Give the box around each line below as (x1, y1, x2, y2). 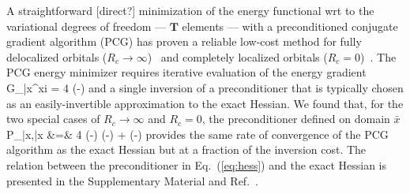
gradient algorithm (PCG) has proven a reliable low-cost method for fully (6, 33, 362, 50)
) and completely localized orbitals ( (147, 48, 328, 65)
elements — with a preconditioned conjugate (182, 17, 398, 34)
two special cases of (6, 110, 100, 127)
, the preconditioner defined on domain (201, 110, 390, 127)
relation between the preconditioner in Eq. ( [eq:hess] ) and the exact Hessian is (6, 156, 386, 173)
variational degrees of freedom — (6, 17, 167, 34)
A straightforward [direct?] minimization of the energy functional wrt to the (6, 2, 374, 18)
